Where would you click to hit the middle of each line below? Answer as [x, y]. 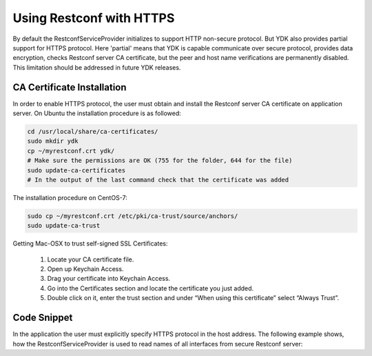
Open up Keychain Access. [85, 269]
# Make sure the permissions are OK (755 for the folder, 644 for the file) [160, 161]
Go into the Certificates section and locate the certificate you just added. [151, 288]
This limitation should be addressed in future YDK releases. [97, 67]
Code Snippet [43, 318]
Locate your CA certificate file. [91, 259]
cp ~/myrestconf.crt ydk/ [71, 151]
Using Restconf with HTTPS [94, 18]
